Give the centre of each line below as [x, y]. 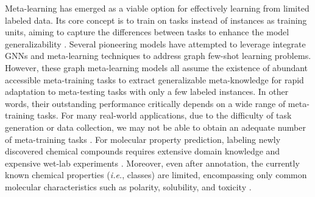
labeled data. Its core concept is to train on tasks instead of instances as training [156, 20]
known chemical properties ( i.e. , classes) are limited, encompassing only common [156, 175]
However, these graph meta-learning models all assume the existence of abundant [157, 67]
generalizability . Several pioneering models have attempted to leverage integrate [155, 43]
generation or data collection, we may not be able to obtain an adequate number [156, 127]
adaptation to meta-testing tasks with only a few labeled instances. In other [147, 92]
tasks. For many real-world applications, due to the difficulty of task [164, 115]
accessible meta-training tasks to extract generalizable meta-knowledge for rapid [154, 79]
